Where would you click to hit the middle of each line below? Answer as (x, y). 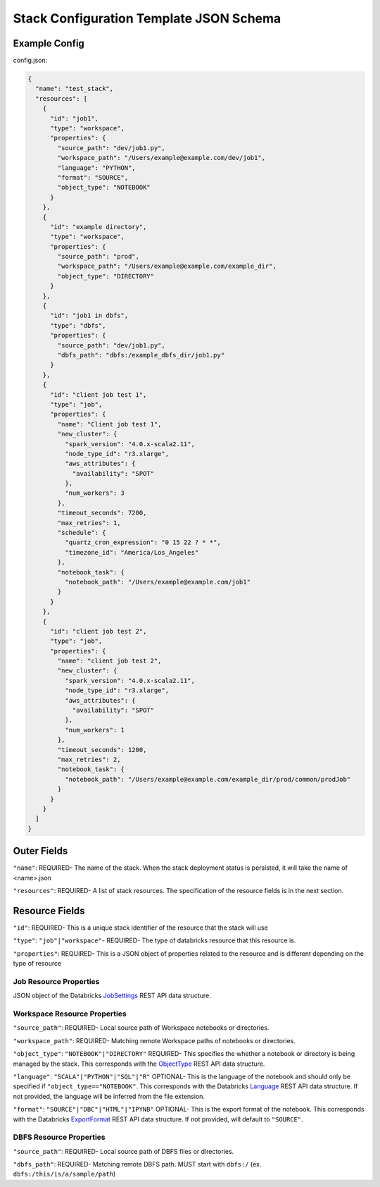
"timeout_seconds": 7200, (102, 513)
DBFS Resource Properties (59, 1137)
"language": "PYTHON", (97, 168)
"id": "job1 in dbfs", (89, 316)
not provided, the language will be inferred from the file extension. (109, 1096)
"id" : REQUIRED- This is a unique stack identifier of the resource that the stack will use (141, 928)
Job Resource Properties (56, 981)
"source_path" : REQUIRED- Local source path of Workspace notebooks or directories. (141, 1028)
